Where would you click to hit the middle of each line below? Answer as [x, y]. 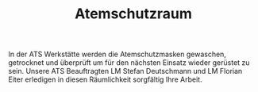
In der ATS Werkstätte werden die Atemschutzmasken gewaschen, [117, 54]
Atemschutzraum [133, 14]
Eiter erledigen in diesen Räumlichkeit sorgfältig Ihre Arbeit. [105, 79]
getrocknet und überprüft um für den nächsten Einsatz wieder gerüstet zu [129, 63]
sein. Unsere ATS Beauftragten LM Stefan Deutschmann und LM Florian [125, 71]
